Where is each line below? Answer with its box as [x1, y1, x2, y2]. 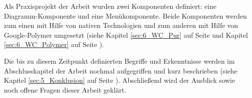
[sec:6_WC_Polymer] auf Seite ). [4, 39, 104, 49]
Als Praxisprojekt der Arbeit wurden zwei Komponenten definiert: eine [4, 1, 217, 11]
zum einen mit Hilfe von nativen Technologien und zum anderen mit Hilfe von [4, 20, 238, 30]
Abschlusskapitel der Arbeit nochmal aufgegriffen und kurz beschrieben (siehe [4, 65, 237, 75]
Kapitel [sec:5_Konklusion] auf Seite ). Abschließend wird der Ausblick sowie [4, 75, 235, 85]
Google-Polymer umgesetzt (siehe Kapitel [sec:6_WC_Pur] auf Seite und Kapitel [4, 29, 248, 40]
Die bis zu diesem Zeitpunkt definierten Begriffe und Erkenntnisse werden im [4, 55, 235, 66]
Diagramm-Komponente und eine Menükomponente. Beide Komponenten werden [4, 10, 247, 21]
